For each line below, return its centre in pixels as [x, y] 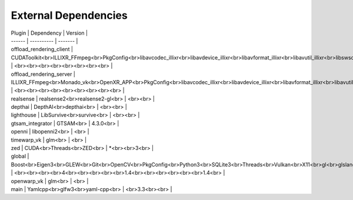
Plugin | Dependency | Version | [49, 33]
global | [20, 156]
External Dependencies [69, 15]
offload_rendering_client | [42, 49]
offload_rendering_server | [43, 74]
